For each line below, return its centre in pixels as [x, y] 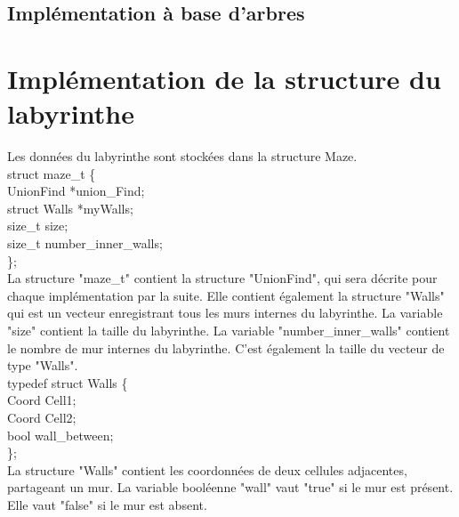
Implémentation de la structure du [224, 78]
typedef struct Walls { [68, 382]
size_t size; [38, 226]
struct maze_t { [52, 173]
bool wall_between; [60, 435]
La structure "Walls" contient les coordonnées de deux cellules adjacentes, [207, 469]
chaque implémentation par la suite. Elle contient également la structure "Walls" [226, 295]
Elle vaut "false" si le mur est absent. [107, 504]
